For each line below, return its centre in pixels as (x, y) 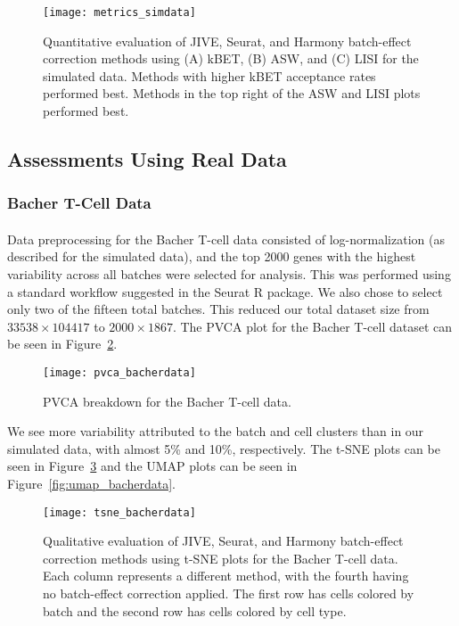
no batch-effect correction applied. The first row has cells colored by (229, 593)
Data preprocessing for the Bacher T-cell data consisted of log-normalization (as (226, 239)
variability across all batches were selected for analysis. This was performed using (229, 274)
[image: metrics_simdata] (119, 12)
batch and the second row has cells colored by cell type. (195, 610)
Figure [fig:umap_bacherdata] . (91, 484)
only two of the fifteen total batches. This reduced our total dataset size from (218, 309)
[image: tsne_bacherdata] (119, 512)
